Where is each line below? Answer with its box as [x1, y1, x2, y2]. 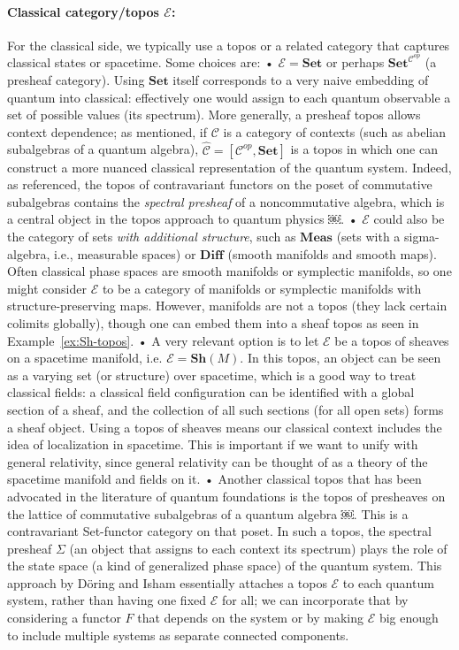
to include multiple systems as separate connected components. [7, 625, 349, 644]
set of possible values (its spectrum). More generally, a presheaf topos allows [7, 105, 421, 124]
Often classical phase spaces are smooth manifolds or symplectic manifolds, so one [7, 262, 452, 280]
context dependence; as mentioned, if [7, 122, 208, 141]
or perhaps [326, 53, 385, 72]
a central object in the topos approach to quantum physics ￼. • [7, 210, 358, 228]
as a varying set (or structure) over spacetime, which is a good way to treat [7, 365, 417, 384]
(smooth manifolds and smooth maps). [227, 244, 437, 263]
